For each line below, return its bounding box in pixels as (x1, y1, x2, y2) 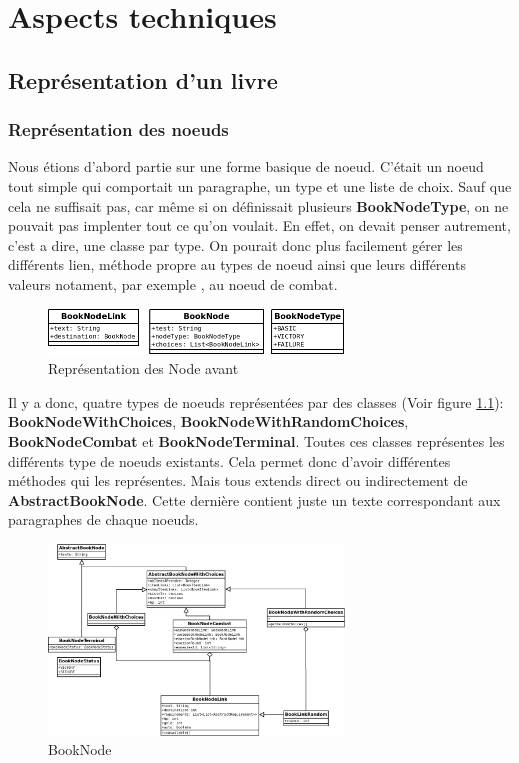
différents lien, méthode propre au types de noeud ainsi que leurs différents (8, 254, 466, 275)
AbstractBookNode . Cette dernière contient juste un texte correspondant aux (8, 489, 501, 510)
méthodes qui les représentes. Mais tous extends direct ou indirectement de (8, 470, 468, 491)
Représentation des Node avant (48, 358, 239, 379)
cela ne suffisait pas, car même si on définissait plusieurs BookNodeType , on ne (8, 195, 509, 216)
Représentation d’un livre (8, 64, 278, 95)
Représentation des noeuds (8, 117, 229, 142)
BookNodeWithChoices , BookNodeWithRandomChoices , (8, 411, 409, 432)
